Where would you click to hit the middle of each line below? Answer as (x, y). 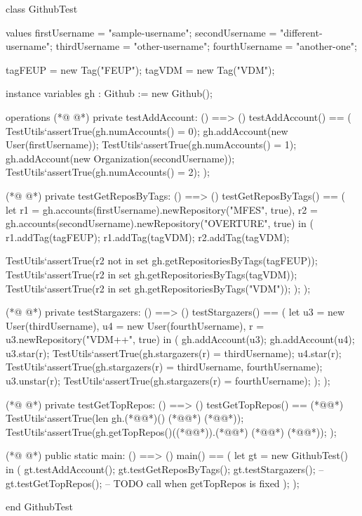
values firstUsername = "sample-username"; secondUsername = (141, 32)
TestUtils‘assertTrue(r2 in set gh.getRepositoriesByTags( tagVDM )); (152, 274)
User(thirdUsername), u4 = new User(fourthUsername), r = (135, 325)
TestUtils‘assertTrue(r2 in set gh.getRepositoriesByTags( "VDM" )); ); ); (158, 288)
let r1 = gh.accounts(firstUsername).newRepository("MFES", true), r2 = (162, 209)
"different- (301, 32)
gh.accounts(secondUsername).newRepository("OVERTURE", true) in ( (160, 223)
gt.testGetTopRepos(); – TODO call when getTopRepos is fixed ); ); (153, 483)
